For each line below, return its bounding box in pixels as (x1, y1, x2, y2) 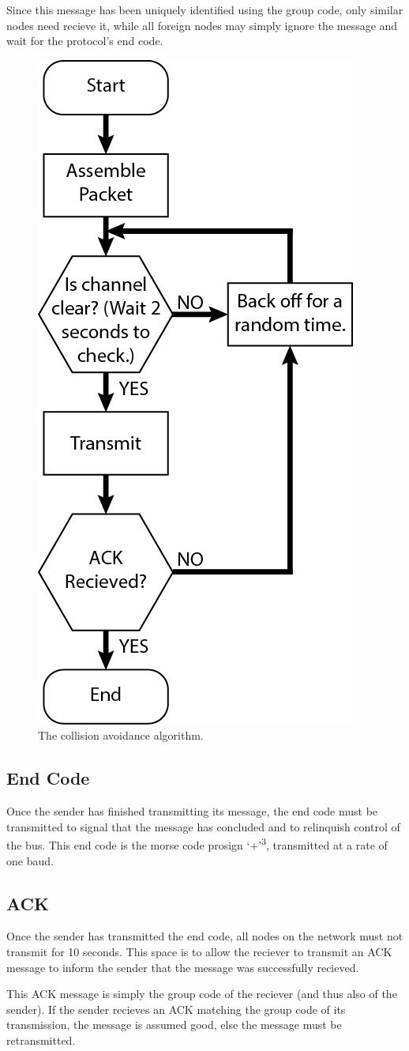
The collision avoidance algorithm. (38, 727, 204, 744)
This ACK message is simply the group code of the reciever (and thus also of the (6, 985, 397, 1002)
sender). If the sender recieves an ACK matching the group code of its (6, 1000, 346, 1017)
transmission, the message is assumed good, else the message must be (6, 1016, 342, 1033)
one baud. (6, 852, 54, 868)
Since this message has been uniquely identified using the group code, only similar (6, 2, 403, 17)
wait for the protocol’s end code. (6, 32, 163, 49)
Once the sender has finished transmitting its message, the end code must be (6, 803, 378, 819)
